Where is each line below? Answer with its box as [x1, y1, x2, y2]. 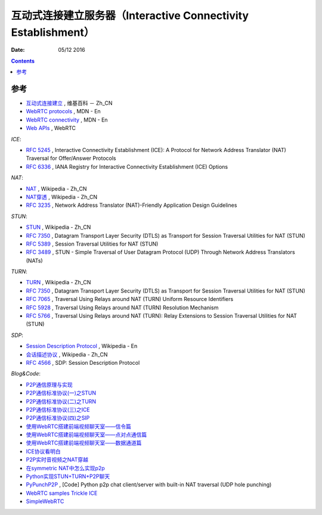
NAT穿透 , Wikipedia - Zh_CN [26, 193, 98, 200]
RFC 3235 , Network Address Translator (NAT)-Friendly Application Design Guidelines [26, 201, 237, 209]
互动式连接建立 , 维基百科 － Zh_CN [26, 100, 113, 107]
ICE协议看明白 [26, 448, 61, 455]
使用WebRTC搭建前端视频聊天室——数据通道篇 [26, 439, 142, 446]
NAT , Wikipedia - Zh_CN [26, 185, 87, 192]
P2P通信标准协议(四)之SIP [26, 414, 90, 421]
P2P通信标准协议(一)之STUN [26, 389, 97, 396]
